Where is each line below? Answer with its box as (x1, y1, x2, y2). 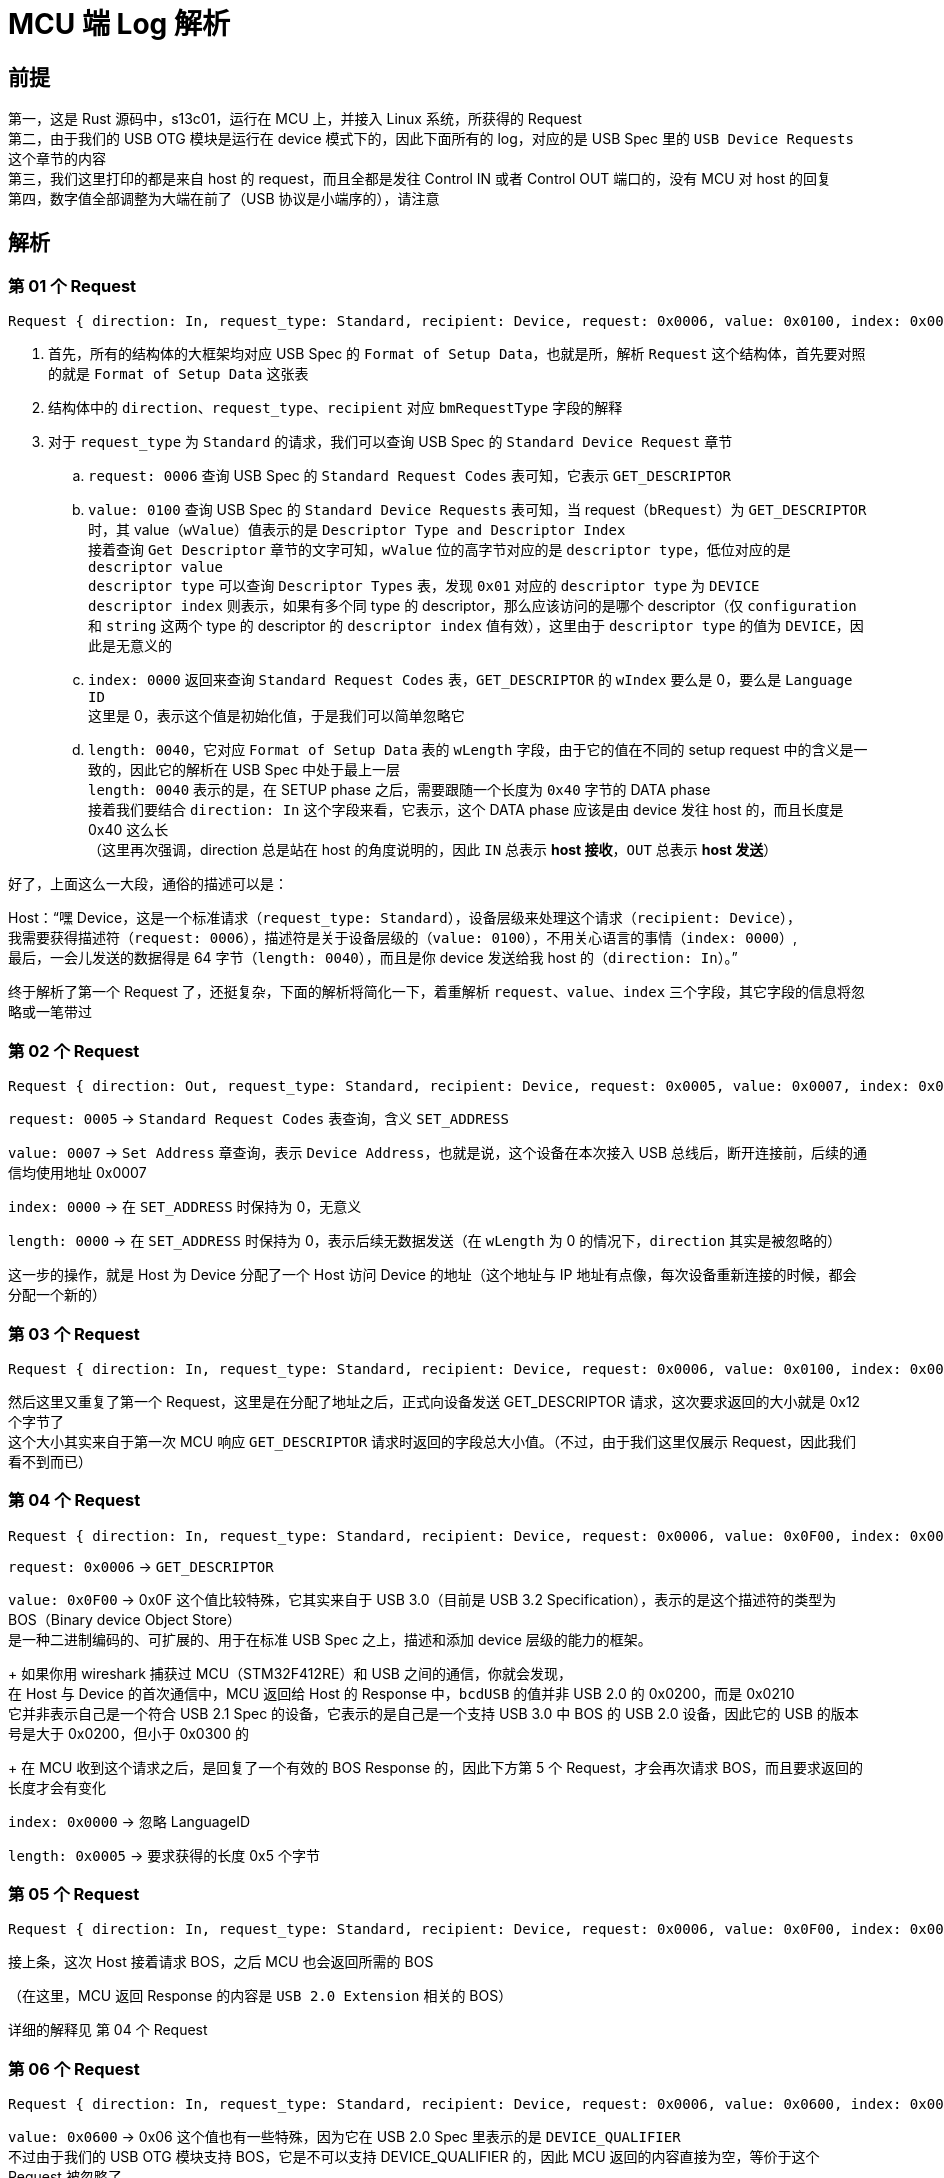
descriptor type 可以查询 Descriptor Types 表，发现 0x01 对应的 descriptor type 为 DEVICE (88, 577, 760, 595)
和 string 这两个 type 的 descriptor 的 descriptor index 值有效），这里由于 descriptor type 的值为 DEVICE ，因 (88, 617, 864, 635)
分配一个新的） (8, 1286, 106, 1304)
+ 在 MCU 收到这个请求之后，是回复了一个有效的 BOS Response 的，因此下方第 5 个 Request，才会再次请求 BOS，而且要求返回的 (8, 1758, 864, 1776)
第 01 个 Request (8, 276, 137, 297)
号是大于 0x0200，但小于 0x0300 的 (8, 1724, 249, 1742)
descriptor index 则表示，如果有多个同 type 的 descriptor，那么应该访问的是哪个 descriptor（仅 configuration (88, 597, 857, 615)
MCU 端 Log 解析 (8, 7, 230, 41)
